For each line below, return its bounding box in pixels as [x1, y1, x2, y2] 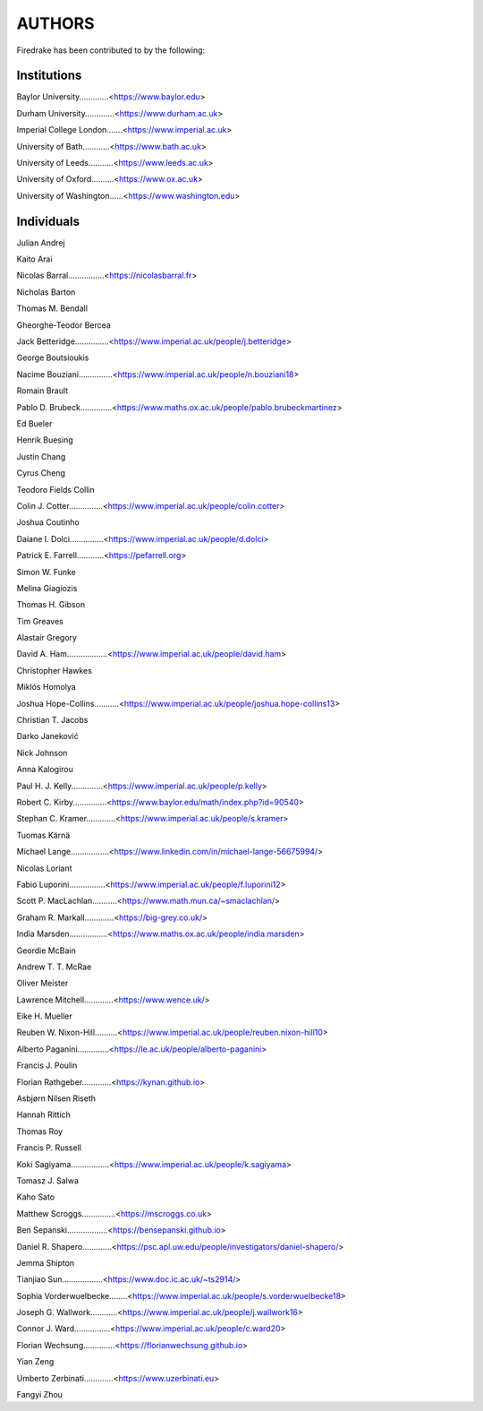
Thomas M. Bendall [16, 303, 89, 314]
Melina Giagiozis [16, 582, 78, 593]
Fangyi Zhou [16, 1389, 63, 1400]
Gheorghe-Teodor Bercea [16, 319, 111, 331]
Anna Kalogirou [16, 764, 73, 775]
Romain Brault [16, 385, 69, 396]
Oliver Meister [16, 977, 69, 989]
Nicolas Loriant [16, 863, 72, 873]
